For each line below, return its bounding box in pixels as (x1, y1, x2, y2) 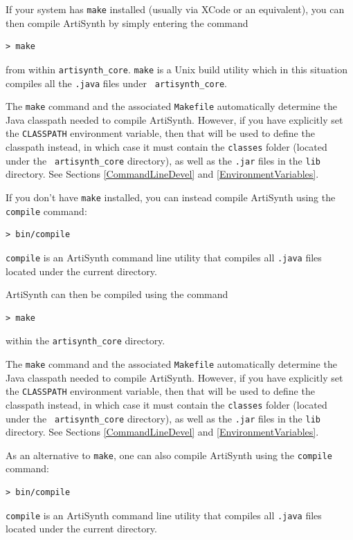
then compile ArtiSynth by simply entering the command (6, 15, 248, 30)
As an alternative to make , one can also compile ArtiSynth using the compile (6, 447, 332, 462)
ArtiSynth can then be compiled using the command (6, 287, 228, 301)
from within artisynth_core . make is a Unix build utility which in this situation (6, 62, 347, 76)
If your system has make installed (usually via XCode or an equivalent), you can (6, 2, 345, 16)
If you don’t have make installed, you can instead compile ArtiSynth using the (6, 189, 336, 204)
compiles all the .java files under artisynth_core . (6, 75, 227, 90)
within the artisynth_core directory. (6, 333, 165, 348)
